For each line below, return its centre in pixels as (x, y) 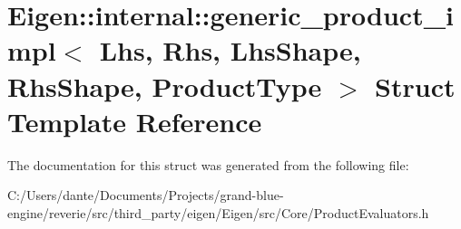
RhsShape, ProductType (165, 86)
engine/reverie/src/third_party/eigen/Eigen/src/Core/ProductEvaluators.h (218, 212)
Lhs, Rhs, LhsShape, (230, 50)
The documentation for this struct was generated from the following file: (208, 164)
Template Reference (135, 121)
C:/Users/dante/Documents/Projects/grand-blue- (146, 195)
